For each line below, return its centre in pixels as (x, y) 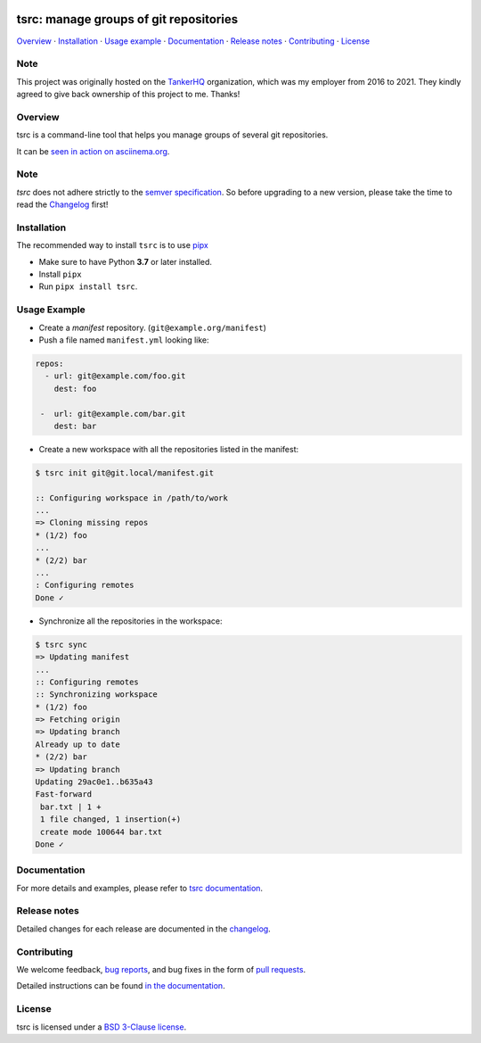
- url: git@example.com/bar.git (113, 414)
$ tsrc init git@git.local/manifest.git (124, 472)
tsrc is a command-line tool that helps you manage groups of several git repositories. (172, 135)
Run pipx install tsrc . (88, 286)
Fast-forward (64, 795)
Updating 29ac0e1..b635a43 (94, 782)
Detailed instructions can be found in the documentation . (121, 986)
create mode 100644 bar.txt (102, 832)
